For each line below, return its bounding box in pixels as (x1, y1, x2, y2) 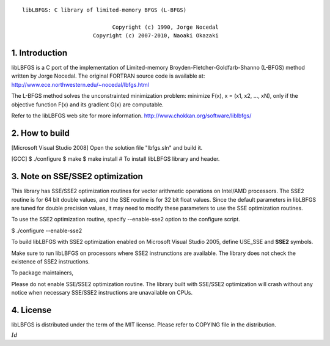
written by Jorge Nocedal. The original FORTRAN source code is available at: (11, 72, 205, 79)
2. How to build (11, 128, 70, 138)
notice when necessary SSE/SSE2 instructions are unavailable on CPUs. (11, 289, 193, 296)
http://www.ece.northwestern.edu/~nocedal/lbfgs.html (11, 81, 149, 88)
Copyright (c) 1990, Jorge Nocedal (112, 23, 219, 31)
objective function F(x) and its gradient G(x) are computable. (11, 101, 164, 108)
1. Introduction (11, 48, 67, 58)
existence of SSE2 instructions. (11, 257, 90, 265)
